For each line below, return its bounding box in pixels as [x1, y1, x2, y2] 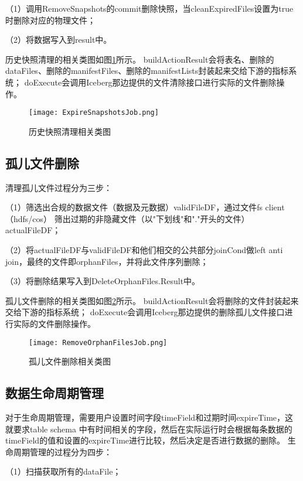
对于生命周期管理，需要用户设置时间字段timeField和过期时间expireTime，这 [5, 411, 294, 423]
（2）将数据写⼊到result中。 [5, 33, 112, 46]
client [265, 201, 285, 213]
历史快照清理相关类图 [29, 125, 111, 137]
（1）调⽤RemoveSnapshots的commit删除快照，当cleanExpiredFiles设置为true [5, 2, 294, 14]
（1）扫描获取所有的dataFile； [5, 465, 121, 477]
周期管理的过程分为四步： [13, 445, 112, 458]
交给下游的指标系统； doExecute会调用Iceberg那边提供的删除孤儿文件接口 [5, 306, 285, 318]
